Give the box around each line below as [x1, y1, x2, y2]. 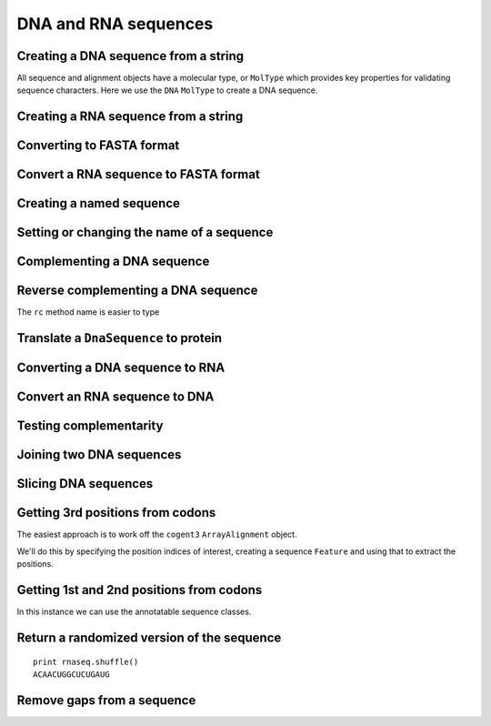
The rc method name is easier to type [16, 307, 160, 318]
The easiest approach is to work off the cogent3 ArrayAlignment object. [16, 529, 297, 540]
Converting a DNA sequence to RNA [16, 360, 225, 376]
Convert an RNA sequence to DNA [16, 389, 215, 405]
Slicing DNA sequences [16, 476, 154, 491]
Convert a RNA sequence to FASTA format [16, 166, 261, 182]
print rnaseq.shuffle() [33, 656, 139, 667]
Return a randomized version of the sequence [16, 630, 282, 645]
